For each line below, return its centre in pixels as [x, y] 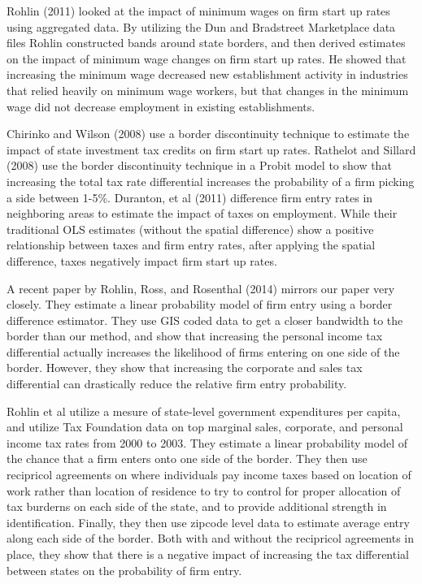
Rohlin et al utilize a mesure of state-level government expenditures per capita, [204, 411]
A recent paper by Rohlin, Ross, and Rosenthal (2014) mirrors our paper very [201, 288]
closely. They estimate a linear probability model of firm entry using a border [200, 304]
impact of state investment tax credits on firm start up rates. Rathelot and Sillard [211, 149]
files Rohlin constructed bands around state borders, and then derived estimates [206, 43]
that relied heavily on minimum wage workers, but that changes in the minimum [208, 90]
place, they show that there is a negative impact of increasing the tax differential [208, 554]
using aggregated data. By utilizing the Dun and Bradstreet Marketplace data [201, 26]
